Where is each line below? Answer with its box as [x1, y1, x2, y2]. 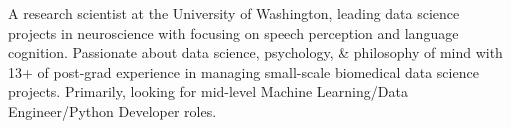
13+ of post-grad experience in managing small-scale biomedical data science [8, 61, 479, 82]
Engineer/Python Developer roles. [8, 100, 217, 121]
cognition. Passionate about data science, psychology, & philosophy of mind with [8, 42, 503, 63]
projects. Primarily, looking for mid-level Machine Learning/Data [8, 81, 408, 102]
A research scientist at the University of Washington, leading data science [8, 3, 460, 23]
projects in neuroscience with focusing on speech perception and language [8, 22, 459, 43]
